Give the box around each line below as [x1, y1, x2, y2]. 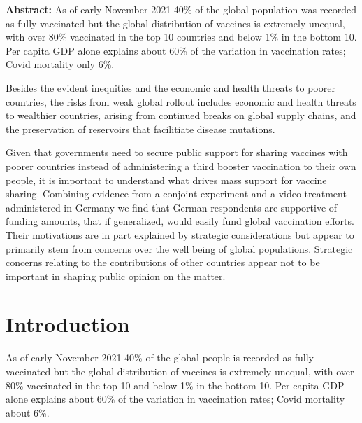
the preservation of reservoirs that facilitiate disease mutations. [6, 121, 275, 136]
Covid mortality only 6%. [6, 57, 115, 71]
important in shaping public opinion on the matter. [6, 268, 226, 283]
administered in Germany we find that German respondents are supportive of [6, 200, 338, 214]
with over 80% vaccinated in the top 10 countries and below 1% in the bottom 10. [6, 29, 357, 44]
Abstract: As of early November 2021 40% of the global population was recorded [6, 2, 356, 16]
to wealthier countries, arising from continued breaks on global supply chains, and [6, 108, 356, 123]
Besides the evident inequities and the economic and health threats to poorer [6, 80, 335, 95]
